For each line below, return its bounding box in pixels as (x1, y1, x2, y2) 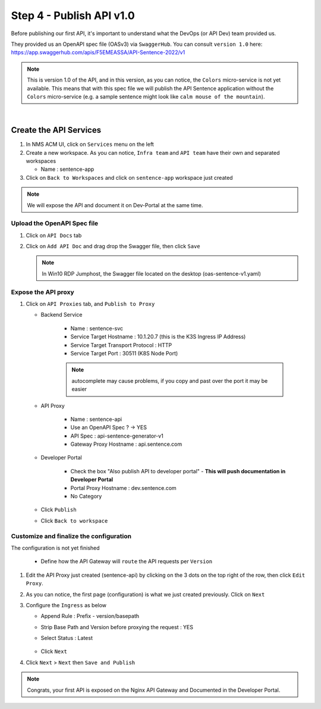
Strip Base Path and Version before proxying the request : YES (40, 623, 193, 630)
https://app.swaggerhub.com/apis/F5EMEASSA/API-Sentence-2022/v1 (11, 49, 185, 56)
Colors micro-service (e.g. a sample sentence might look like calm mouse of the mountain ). (27, 93, 265, 100)
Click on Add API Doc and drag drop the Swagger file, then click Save (26, 243, 200, 250)
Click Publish (40, 506, 77, 513)
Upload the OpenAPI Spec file (11, 219, 99, 227)
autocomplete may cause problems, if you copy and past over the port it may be (71, 377, 268, 384)
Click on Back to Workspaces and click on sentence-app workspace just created (26, 174, 233, 181)
